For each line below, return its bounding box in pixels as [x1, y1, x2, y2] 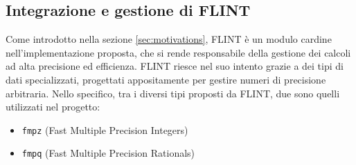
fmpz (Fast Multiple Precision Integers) [21, 122, 188, 137]
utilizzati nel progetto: [6, 99, 100, 114]
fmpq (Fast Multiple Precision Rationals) [21, 146, 195, 160]
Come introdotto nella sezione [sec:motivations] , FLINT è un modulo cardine [6, 32, 332, 46]
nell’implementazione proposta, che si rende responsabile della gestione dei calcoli [6, 45, 351, 59]
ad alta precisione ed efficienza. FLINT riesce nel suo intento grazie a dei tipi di [6, 59, 344, 73]
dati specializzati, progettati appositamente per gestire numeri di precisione [6, 72, 326, 86]
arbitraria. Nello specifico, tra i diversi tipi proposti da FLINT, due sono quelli [6, 86, 340, 100]
